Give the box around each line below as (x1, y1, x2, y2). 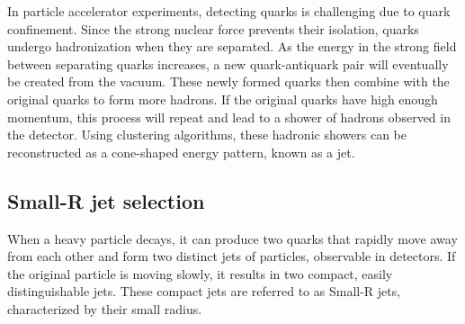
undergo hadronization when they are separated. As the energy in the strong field (7, 37, 457, 56)
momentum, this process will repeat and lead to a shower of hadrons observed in (7, 107, 451, 126)
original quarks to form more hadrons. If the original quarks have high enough (7, 89, 438, 108)
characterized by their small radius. (7, 299, 202, 318)
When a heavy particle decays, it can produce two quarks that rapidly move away (7, 229, 458, 247)
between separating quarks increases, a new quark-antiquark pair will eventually (7, 54, 449, 73)
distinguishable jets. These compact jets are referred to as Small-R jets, (7, 282, 401, 301)
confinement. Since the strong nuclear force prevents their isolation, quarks (7, 19, 419, 38)
